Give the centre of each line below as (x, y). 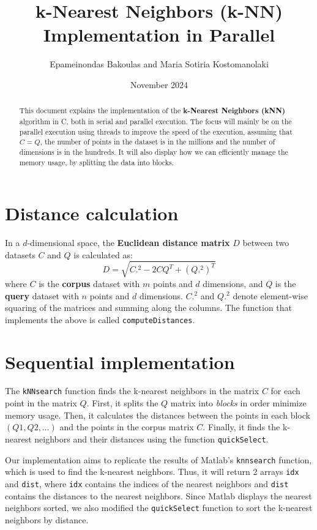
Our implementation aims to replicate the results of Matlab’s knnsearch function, (158, 459)
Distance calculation (92, 213)
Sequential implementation (120, 361)
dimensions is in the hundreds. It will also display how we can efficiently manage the (154, 151)
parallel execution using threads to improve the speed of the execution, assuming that (156, 131)
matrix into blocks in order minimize (238, 403)
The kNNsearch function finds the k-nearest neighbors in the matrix (132, 391)
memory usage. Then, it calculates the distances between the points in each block (158, 415)
